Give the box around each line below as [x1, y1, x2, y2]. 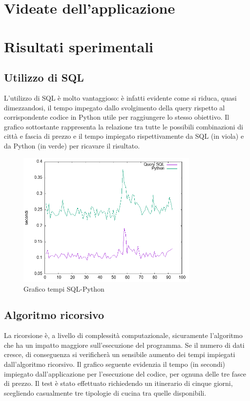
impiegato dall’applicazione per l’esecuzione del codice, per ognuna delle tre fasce [4, 368, 247, 379]
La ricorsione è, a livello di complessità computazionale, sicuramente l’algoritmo [4, 330, 243, 340]
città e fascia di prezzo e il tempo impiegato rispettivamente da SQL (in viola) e [4, 131, 244, 141]
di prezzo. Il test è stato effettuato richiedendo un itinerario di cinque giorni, [4, 378, 233, 388]
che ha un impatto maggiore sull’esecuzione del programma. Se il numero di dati [4, 339, 245, 350]
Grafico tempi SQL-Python [23, 283, 104, 294]
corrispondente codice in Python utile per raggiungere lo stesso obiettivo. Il [4, 112, 229, 122]
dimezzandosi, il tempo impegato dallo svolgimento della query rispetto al [4, 102, 225, 112]
